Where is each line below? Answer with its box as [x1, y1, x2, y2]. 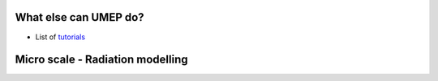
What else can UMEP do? [15, 10, 145, 24]
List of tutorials [35, 32, 85, 42]
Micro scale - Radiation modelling [15, 53, 188, 67]
